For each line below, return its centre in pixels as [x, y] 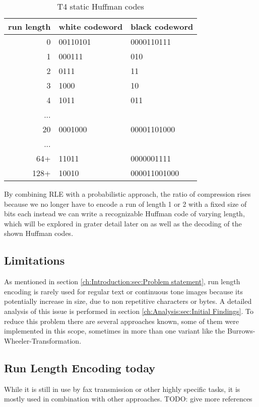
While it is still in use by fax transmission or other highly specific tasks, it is [122, 389]
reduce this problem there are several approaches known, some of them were [122, 321]
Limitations [35, 260]
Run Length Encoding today [80, 368]
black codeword [162, 26]
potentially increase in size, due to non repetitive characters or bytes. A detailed [128, 301]
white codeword [91, 26]
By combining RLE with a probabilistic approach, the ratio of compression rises [127, 194]
